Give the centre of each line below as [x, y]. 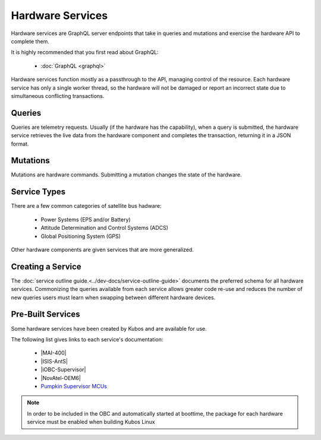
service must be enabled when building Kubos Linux [91, 422]
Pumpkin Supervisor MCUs [74, 386]
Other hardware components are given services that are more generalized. [103, 249]
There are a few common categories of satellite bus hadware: [86, 206]
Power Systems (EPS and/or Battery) [86, 219]
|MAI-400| [53, 353]
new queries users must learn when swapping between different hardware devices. [113, 297]
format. [20, 144]
